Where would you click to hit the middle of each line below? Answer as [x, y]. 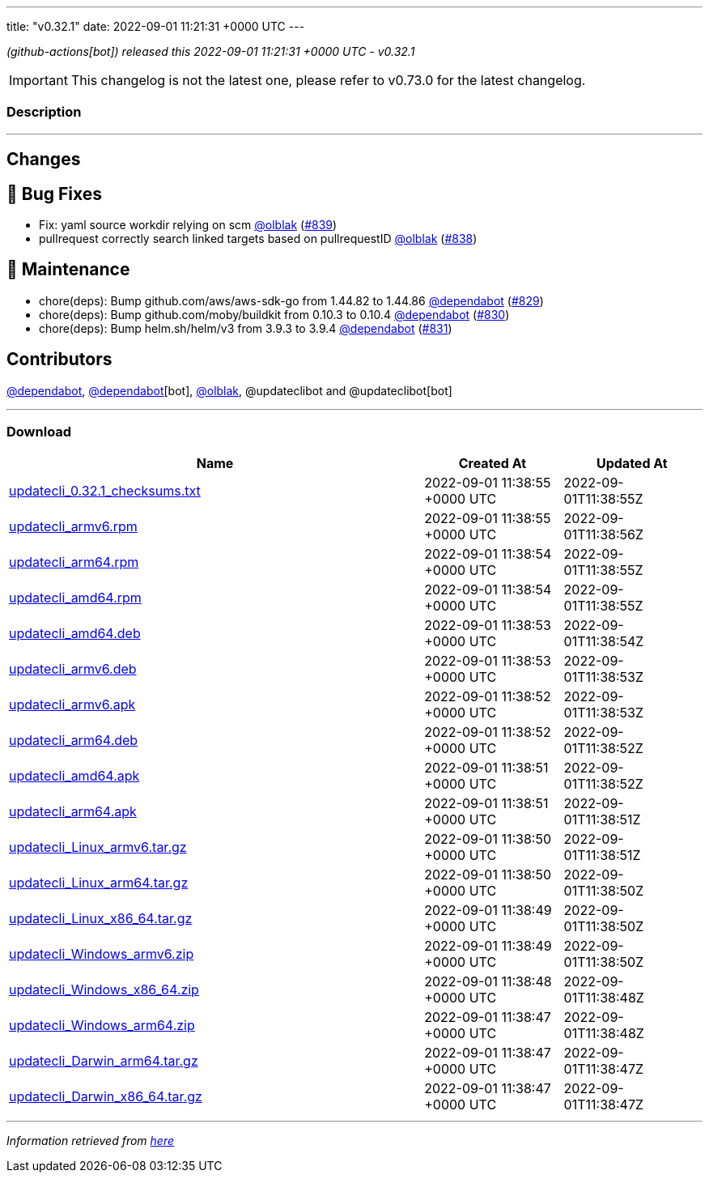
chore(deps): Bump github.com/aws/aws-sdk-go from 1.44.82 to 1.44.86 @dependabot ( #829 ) [291, 300]
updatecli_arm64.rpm [74, 562]
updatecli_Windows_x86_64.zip [104, 990]
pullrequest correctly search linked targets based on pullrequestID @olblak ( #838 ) [258, 239]
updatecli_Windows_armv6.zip [102, 954]
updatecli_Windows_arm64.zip [102, 1026]
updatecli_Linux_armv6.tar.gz [98, 847]
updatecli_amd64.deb [75, 634]
